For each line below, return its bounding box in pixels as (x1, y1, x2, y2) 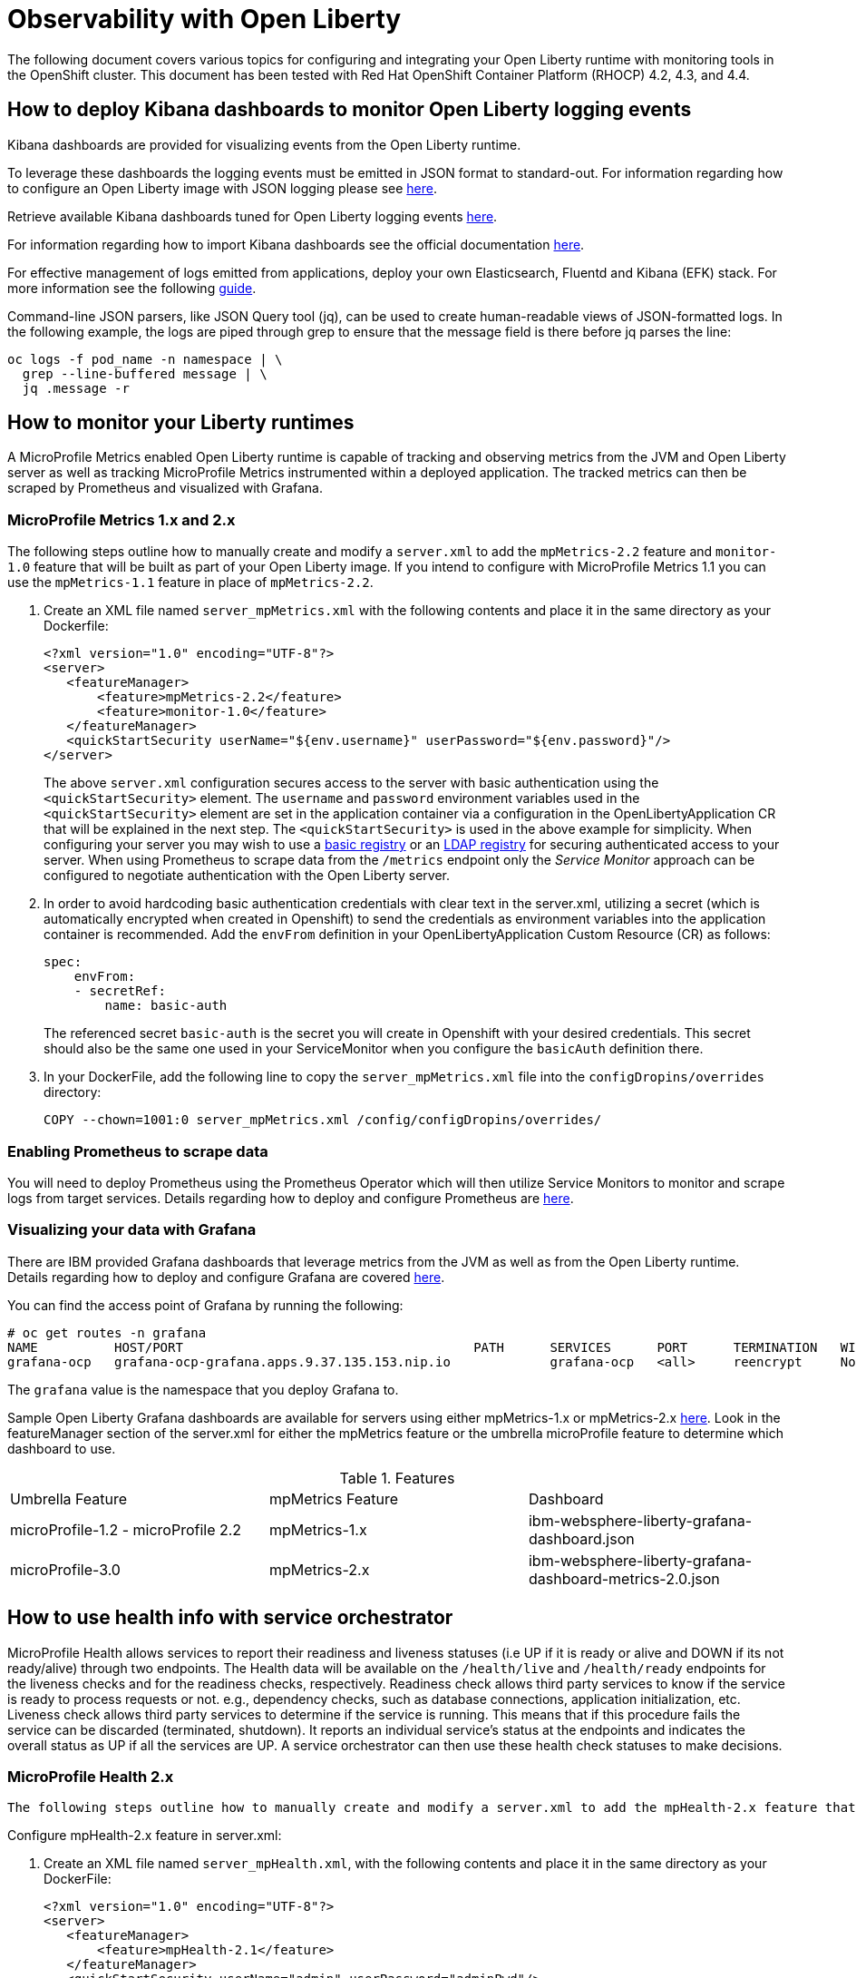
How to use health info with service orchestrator (7, 1606, 453, 1630)
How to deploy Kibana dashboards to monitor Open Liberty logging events (7, 98, 692, 122)
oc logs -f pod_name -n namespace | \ (7, 351, 283, 367)
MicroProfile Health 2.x (7, 1767, 174, 1786)
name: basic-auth (104, 998, 228, 1013)
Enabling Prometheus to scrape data (7, 1141, 268, 1160)
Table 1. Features (339, 1468, 455, 1487)
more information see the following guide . (7, 279, 257, 296)
